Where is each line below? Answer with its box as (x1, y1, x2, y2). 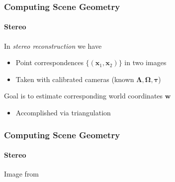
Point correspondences (15, 57, 84, 68)
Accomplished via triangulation (15, 107, 111, 118)
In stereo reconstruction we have (4, 40, 102, 51)
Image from (4, 169, 39, 179)
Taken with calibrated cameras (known (15, 74, 134, 84)
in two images (124, 57, 167, 68)
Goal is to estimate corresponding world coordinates (4, 91, 163, 101)
